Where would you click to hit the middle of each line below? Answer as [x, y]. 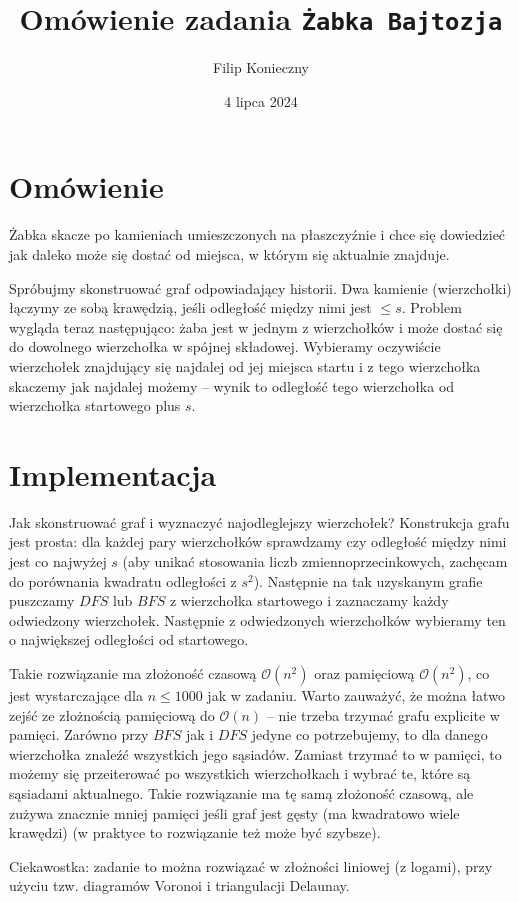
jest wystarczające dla [76, 695]
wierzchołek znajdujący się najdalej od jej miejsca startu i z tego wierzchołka [245, 365]
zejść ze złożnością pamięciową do [112, 714]
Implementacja [113, 473]
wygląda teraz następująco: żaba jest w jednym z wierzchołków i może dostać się [256, 326]
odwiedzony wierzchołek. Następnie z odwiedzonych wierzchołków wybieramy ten [257, 619]
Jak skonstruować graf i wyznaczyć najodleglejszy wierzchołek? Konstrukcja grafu [259, 521]
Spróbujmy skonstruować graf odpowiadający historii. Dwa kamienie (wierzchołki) [260, 287]
